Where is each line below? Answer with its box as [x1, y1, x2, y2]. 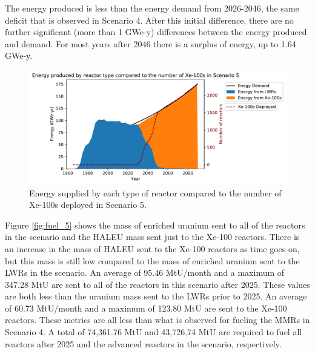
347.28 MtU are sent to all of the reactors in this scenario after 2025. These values [5, 278, 310, 290]
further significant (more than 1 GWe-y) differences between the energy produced [5, 25, 307, 38]
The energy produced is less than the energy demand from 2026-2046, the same [5, 2, 299, 14]
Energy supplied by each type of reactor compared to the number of [29, 186, 282, 199]
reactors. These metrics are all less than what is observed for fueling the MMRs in [5, 313, 310, 326]
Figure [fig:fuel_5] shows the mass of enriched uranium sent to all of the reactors [5, 218, 305, 231]
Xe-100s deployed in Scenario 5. [29, 198, 147, 211]
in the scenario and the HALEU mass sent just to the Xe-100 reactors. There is [5, 230, 300, 243]
